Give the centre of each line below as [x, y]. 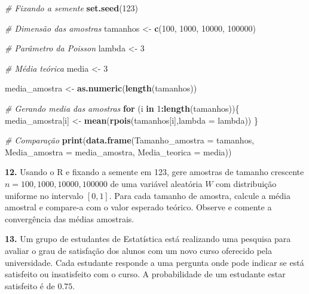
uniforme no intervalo [44, 195]
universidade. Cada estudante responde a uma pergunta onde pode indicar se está [154, 262]
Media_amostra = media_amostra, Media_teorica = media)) [118, 151]
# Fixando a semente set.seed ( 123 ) [72, 8]
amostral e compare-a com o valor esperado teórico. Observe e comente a [138, 207]
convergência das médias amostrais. [70, 218]
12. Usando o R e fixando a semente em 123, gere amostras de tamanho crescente [154, 172]
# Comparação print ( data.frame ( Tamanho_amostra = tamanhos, [130, 140]
